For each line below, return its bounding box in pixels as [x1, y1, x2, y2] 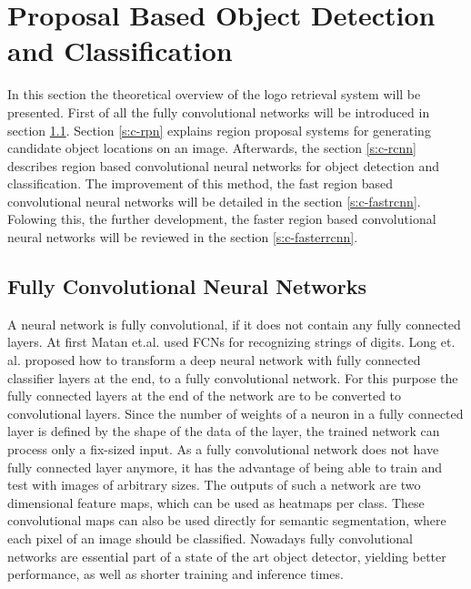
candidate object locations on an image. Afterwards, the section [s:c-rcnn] [7, 138, 416, 157]
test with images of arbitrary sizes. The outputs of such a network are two [7, 475, 421, 494]
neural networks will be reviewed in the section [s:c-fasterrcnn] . [7, 228, 358, 247]
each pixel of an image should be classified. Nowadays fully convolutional [7, 528, 413, 547]
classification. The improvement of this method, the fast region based [7, 174, 393, 193]
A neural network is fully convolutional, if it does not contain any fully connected [7, 314, 461, 333]
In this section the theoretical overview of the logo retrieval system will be [7, 85, 421, 104]
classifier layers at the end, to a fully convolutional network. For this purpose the [7, 368, 458, 387]
